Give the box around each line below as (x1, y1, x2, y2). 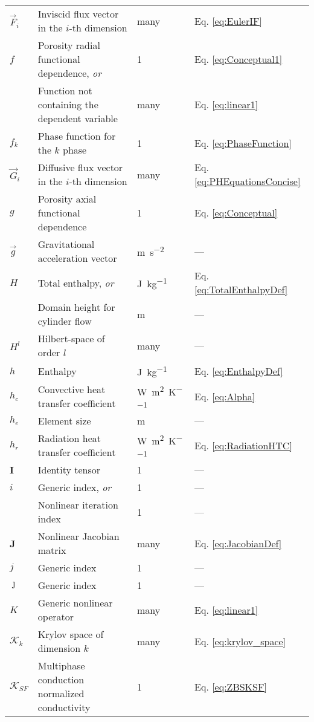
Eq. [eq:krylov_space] (194, 634, 286, 648)
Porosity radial (37, 38, 100, 52)
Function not (37, 83, 92, 97)
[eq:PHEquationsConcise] (194, 174, 301, 188)
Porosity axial (37, 192, 97, 206)
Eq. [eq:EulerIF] (194, 13, 262, 28)
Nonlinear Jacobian (37, 529, 120, 544)
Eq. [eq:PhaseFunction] (194, 135, 292, 150)
